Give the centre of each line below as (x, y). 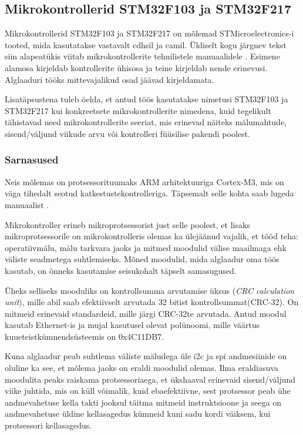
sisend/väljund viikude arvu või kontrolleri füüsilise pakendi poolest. (127, 133)
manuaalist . (27, 204)
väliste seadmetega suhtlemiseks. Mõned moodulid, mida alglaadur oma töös (142, 259)
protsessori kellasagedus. (48, 425)
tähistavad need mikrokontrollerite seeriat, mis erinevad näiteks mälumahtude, (146, 122)
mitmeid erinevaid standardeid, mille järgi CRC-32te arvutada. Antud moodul (146, 313)
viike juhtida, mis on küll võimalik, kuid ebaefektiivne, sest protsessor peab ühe (148, 391)
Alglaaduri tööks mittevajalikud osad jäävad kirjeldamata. (110, 79)
